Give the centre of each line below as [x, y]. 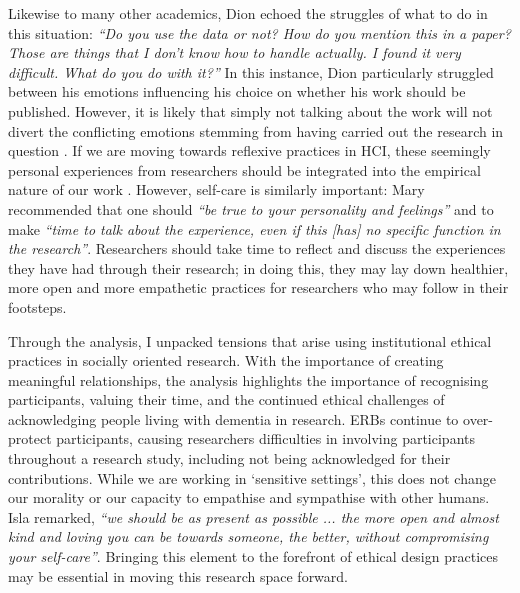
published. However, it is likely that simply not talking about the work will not [250, 110]
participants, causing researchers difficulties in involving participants [265, 438]
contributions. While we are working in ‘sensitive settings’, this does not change [252, 477]
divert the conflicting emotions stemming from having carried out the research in [256, 130]
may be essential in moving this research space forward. [178, 575]
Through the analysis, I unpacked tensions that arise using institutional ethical [250, 340]
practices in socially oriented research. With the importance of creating [226, 360]
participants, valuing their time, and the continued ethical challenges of [226, 399]
